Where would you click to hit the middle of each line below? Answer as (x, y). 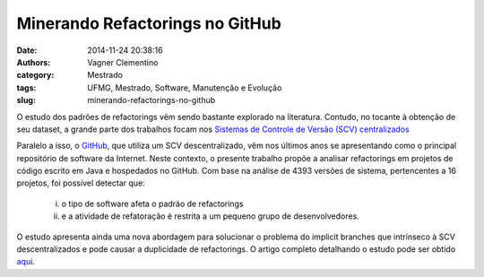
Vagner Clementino (123, 62)
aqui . (26, 262)
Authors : (34, 62)
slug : (26, 100)
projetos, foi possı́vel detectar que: (81, 183)
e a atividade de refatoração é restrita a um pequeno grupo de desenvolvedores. (211, 216)
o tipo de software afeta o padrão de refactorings (152, 203)
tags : (26, 87)
